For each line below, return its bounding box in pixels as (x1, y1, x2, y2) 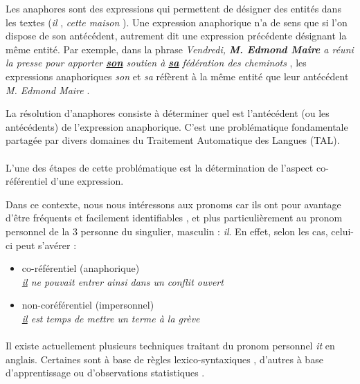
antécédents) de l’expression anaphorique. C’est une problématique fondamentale (6, 119, 348, 134)
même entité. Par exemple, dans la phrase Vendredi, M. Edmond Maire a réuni (6, 42, 354, 56)
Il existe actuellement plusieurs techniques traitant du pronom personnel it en (6, 338, 335, 353)
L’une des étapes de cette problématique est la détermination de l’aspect (6, 160, 314, 174)
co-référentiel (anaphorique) (21, 261, 140, 275)
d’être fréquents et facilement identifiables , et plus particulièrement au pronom (6, 210, 343, 225)
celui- (331, 223, 354, 238)
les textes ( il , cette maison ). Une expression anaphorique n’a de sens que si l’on (6, 15, 348, 29)
